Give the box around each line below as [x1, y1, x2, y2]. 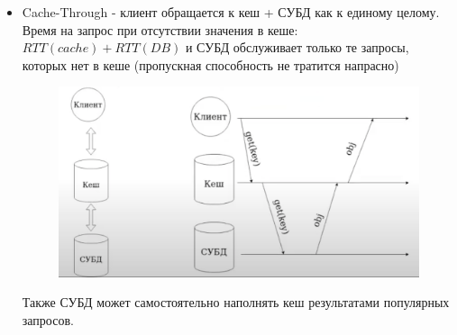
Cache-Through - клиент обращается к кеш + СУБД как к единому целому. [22, 3, 440, 21]
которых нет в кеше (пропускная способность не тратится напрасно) [22, 55, 399, 74]
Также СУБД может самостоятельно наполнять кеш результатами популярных [22, 293, 450, 312]
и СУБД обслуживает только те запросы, [185, 38, 409, 57]
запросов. [22, 310, 74, 329]
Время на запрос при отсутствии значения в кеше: [22, 20, 298, 39]
